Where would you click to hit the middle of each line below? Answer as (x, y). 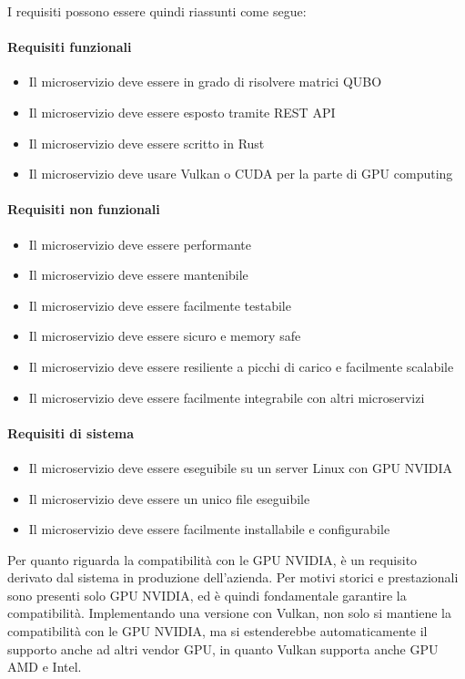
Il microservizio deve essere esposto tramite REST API (182, 112)
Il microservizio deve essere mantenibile (138, 275)
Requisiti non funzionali (84, 209)
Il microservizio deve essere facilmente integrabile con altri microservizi (227, 397)
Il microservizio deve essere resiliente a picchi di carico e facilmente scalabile (241, 366)
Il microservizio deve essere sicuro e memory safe (165, 336)
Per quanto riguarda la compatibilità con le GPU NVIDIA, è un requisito (212, 559)
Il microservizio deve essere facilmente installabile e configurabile (209, 529)
